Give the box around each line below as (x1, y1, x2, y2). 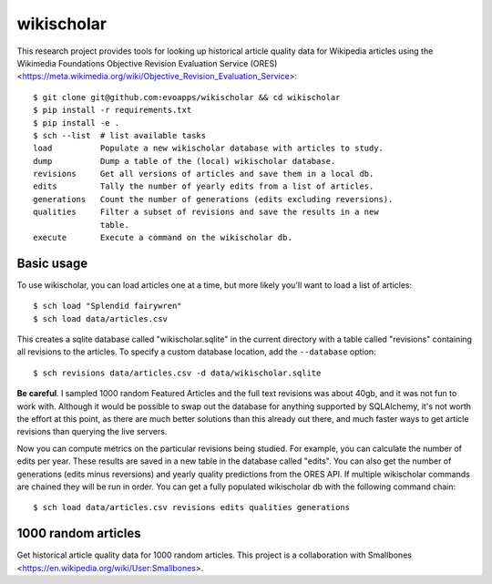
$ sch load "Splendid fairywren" (33, 301, 182, 312)
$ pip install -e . (33, 118, 120, 128)
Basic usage (16, 255, 88, 271)
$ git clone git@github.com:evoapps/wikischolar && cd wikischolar (33, 92, 341, 102)
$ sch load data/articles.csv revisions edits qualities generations (33, 502, 351, 513)
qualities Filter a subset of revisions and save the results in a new (33, 207, 379, 218)
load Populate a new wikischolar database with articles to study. (33, 143, 384, 154)
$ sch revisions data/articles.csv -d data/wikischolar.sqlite (33, 367, 322, 378)
